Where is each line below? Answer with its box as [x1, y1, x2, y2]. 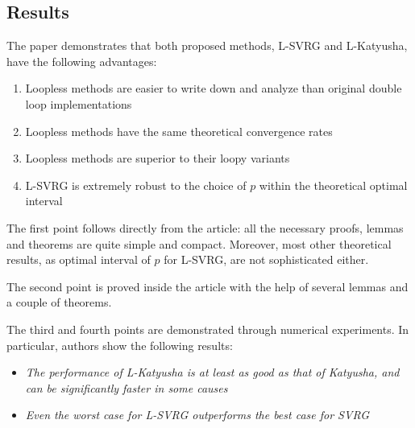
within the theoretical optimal [259, 176, 408, 193]
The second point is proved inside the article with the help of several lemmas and [6, 278, 409, 294]
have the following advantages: [6, 52, 157, 69]
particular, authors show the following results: [6, 336, 233, 353]
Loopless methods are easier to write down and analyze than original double [25, 80, 402, 97]
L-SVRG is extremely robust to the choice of [25, 176, 247, 193]
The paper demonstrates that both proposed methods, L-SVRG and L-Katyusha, [6, 37, 408, 54]
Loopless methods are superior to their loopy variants [25, 150, 290, 167]
